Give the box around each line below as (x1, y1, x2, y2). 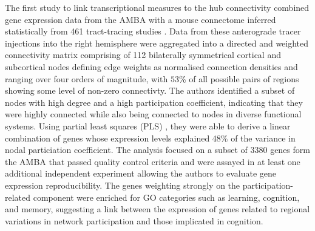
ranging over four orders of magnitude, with (5, 72, 168, 85)
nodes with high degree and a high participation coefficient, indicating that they (5, 96, 303, 108)
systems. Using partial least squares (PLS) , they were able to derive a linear (5, 119, 291, 132)
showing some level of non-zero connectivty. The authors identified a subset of (5, 84, 295, 97)
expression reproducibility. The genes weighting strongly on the (5, 178, 240, 191)
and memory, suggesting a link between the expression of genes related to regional (5, 203, 310, 215)
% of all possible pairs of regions (178, 72, 299, 85)
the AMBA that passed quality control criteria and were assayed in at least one (5, 155, 300, 168)
